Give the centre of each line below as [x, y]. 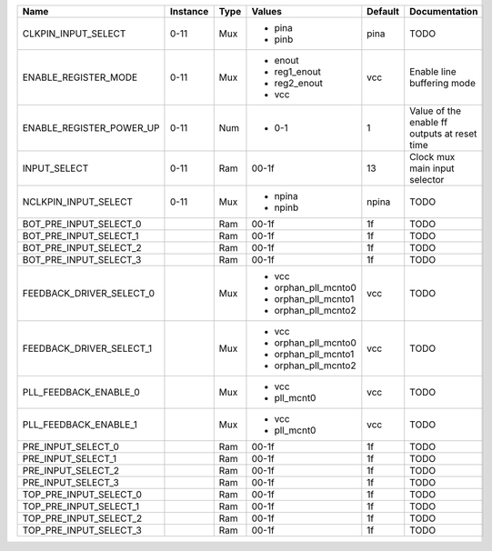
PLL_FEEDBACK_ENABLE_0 [81, 392]
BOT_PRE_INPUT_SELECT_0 [82, 224]
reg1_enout [298, 71]
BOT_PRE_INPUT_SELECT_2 [82, 248]
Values [266, 11]
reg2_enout [298, 83]
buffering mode [443, 83]
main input [432, 168]
